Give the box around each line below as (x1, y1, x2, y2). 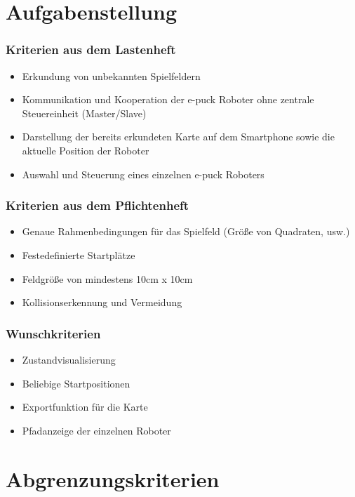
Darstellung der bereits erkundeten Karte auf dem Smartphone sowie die (22, 129, 335, 144)
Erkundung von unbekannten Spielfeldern (22, 68, 201, 83)
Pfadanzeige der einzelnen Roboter (22, 423, 171, 437)
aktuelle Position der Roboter (22, 143, 149, 157)
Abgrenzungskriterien (6, 464, 220, 493)
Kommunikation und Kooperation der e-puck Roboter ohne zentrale (22, 92, 314, 107)
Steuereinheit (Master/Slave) (22, 105, 147, 120)
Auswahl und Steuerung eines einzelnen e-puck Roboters (22, 166, 264, 181)
